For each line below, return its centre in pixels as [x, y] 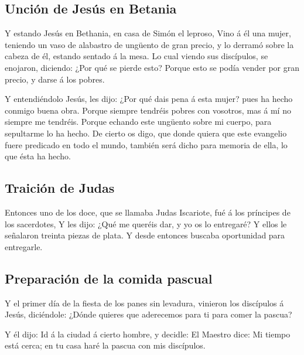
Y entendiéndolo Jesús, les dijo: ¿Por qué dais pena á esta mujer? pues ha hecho [149, 99]
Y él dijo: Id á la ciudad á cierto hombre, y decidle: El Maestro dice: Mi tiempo [148, 334]
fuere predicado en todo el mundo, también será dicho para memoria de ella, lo [146, 144]
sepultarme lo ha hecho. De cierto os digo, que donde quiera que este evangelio [146, 133]
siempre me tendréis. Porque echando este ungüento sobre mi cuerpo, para [138, 122]
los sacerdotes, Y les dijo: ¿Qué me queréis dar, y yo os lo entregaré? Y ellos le [146, 223]
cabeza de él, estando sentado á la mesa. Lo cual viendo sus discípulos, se [136, 56]
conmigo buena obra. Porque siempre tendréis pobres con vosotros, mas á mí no [148, 110]
